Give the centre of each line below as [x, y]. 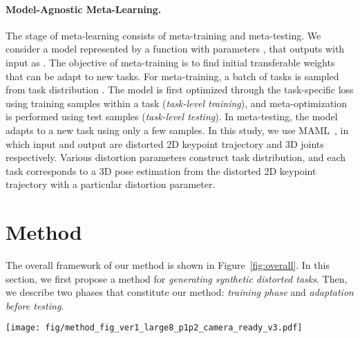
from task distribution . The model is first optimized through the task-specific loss [180, 90]
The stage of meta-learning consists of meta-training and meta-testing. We [163, 35]
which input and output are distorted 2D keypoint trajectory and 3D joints [165, 143]
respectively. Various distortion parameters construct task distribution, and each [176, 157]
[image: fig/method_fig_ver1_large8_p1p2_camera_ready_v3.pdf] [154, 328]
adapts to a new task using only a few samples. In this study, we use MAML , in [177, 130]
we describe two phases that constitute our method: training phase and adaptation [180, 292]
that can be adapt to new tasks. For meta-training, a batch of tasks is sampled [172, 76]
